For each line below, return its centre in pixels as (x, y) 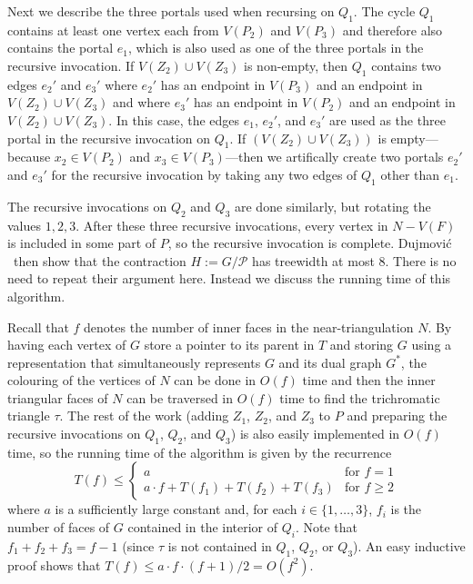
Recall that (38, 327)
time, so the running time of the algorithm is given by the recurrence (200, 452)
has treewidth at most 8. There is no (354, 260)
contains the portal (60, 48)
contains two (406, 65)
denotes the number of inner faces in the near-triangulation (249, 327)
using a (432, 345)
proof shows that (54, 564)
